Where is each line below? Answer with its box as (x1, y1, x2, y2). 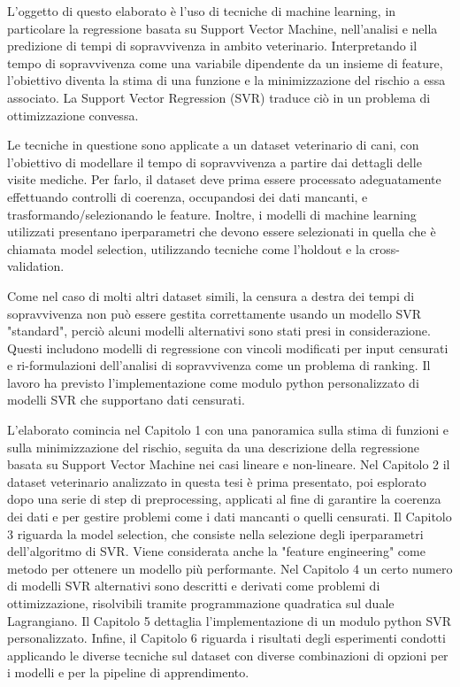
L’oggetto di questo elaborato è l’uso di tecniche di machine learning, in (7, 2, 396, 19)
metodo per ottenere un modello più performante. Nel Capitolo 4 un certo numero (7, 559, 453, 577)
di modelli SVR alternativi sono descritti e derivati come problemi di (7, 576, 380, 595)
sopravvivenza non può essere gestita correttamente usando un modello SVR (7, 304, 422, 322)
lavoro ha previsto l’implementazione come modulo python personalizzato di (7, 373, 419, 391)
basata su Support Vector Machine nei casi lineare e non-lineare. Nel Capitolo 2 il (7, 455, 450, 474)
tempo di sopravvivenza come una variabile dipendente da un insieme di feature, (7, 53, 443, 72)
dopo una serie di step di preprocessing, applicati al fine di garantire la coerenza (7, 490, 441, 508)
